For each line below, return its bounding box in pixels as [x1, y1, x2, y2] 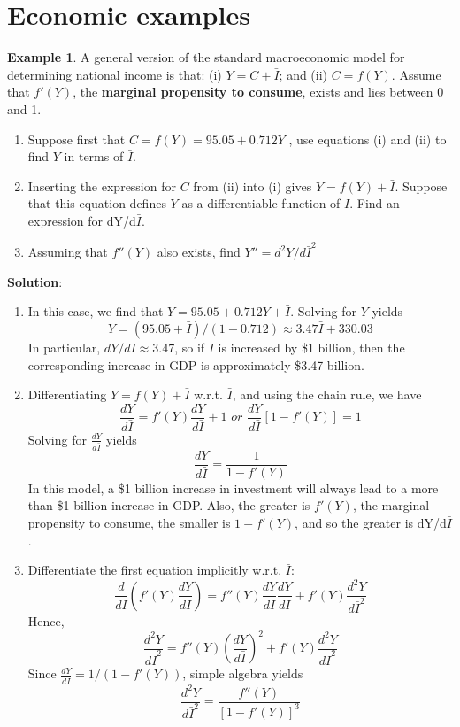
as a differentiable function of [181, 194, 341, 213]
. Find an [349, 194, 400, 213]
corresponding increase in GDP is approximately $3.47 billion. [27, 355, 364, 374]
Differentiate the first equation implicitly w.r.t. [27, 561, 282, 579]
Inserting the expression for [27, 176, 176, 195]
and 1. [7, 99, 42, 118]
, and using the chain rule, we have [232, 385, 422, 404]
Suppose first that [27, 129, 126, 148]
